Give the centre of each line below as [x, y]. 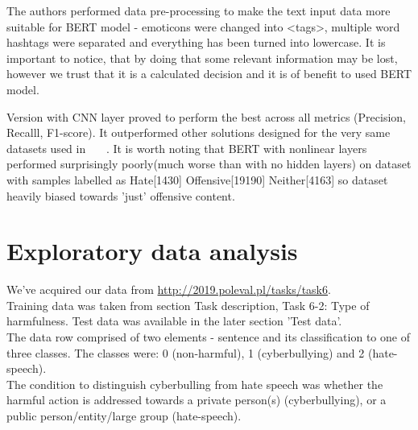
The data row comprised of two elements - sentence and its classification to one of [208, 337]
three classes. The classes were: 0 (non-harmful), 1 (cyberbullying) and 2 [186, 352]
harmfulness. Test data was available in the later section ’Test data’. [174, 321]
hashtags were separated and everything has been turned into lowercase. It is [196, 42]
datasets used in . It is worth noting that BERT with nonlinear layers [187, 148]
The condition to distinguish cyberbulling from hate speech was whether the [195, 384]
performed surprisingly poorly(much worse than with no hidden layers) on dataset [209, 164]
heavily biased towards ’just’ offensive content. [121, 195]
